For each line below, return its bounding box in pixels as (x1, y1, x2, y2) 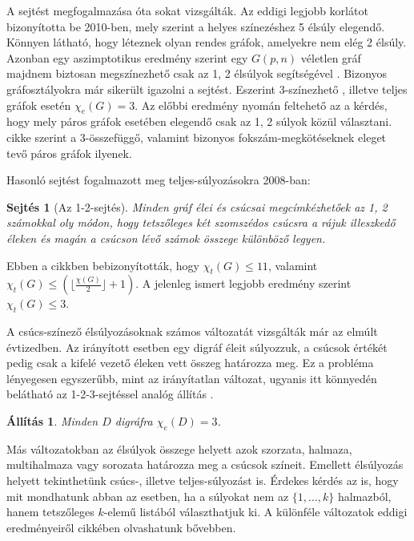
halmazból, (337, 487, 392, 504)
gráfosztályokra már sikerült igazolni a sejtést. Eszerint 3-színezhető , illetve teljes (6, 80, 408, 97)
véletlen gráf (300, 49, 361, 66)
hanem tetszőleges (6, 503, 94, 520)
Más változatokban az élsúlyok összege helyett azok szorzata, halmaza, (6, 440, 352, 457)
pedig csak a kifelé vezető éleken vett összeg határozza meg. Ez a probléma (6, 354, 374, 371)
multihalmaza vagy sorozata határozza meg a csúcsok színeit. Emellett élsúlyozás (6, 456, 404, 473)
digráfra (115, 413, 153, 430)
